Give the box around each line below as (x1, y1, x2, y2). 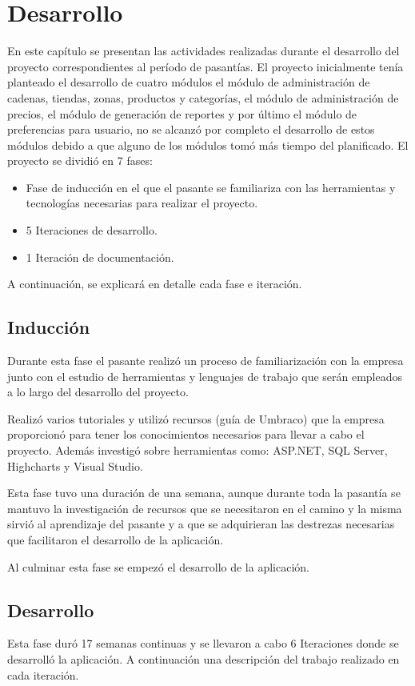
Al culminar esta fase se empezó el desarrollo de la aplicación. (7, 558, 309, 575)
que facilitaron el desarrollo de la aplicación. (7, 531, 224, 548)
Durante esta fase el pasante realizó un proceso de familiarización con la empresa (7, 352, 404, 369)
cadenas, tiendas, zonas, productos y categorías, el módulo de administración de (7, 89, 399, 106)
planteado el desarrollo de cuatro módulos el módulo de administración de (7, 74, 370, 90)
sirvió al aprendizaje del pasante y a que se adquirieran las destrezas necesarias (7, 516, 395, 532)
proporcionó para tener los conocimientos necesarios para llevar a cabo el (7, 426, 365, 443)
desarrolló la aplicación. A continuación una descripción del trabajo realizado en (7, 650, 400, 667)
